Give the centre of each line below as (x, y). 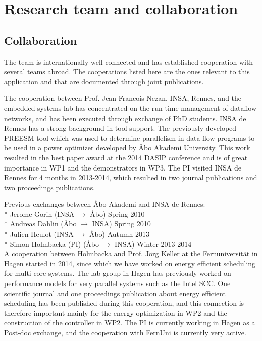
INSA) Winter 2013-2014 (153, 243)
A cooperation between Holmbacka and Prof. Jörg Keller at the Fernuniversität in (131, 253)
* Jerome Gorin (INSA (39, 214)
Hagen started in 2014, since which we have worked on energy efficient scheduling (130, 263)
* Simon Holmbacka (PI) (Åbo (52, 243)
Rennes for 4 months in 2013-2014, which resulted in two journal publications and (131, 177)
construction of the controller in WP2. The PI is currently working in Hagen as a (130, 323)
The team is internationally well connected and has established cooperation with (129, 61)
